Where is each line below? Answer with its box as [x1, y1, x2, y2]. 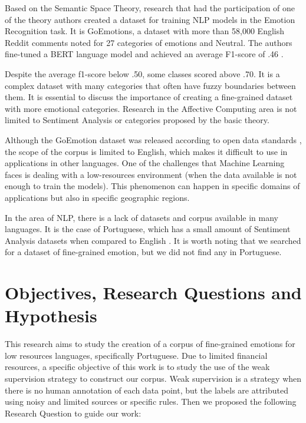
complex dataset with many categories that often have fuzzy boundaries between [5, 79, 296, 91]
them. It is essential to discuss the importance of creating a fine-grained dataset [5, 91, 293, 103]
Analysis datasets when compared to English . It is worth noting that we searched [5, 234, 301, 246]
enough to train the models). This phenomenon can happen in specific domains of [5, 180, 300, 192]
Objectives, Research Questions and [5, 280, 302, 305]
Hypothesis [5, 303, 97, 328]
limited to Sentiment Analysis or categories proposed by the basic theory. [5, 114, 269, 126]
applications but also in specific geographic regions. [5, 191, 190, 203]
